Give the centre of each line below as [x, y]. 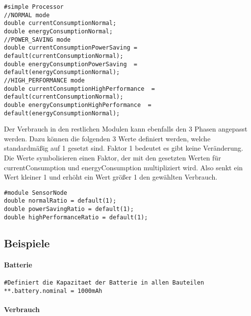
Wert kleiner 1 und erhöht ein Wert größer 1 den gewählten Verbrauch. [111, 177]
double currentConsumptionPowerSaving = [71, 48]
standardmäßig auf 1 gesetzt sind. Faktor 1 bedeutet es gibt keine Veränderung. [124, 148]
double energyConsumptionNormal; [58, 31]
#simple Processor [34, 7]
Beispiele [27, 243]
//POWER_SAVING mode [38, 39]
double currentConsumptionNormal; [60, 23]
